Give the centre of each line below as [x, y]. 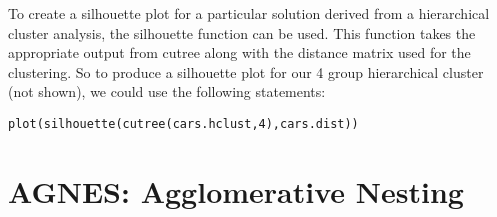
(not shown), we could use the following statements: [167, 91]
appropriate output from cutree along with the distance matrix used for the [239, 52]
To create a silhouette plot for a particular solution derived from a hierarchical [249, 13]
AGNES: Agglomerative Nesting [236, 190]
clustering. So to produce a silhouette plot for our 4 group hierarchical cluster [246, 71]
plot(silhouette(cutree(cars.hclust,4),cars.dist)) [183, 123]
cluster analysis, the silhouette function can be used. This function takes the [242, 32]
